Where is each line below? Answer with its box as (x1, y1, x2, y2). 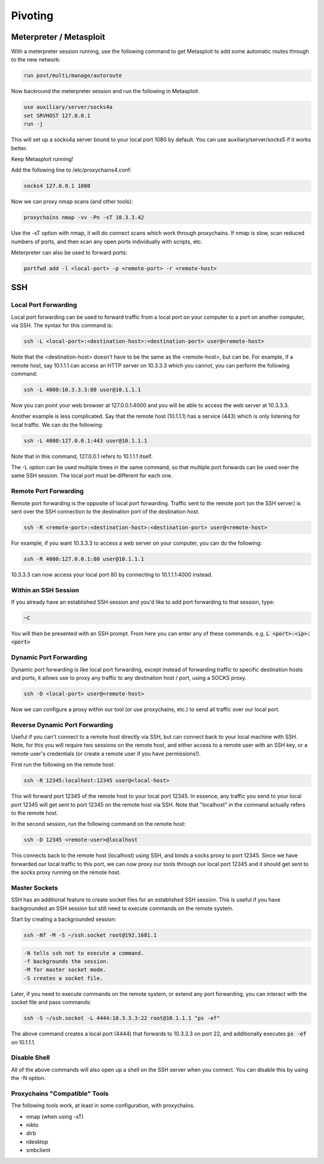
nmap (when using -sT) (26, 1113, 84, 1120)
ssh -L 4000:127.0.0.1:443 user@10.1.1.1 (23, 437, 148, 444)
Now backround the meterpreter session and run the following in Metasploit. (11, 88, 200, 95)
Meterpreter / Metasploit (11, 32, 106, 42)
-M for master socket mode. (23, 966, 106, 973)
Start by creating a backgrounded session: (11, 916, 116, 923)
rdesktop (26, 1138, 49, 1145)
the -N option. (11, 1075, 46, 1082)
